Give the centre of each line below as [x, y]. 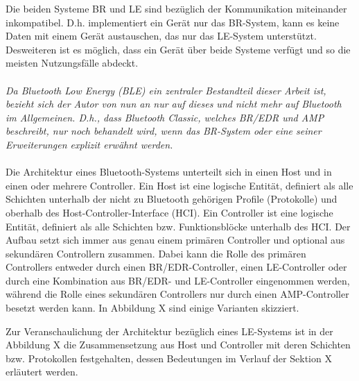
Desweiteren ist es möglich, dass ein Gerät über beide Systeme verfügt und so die [178, 49]
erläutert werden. [42, 372]
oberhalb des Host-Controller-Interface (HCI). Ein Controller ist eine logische [169, 212]
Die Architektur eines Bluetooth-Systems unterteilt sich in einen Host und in [169, 172]
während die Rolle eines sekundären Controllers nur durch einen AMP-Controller [177, 294]
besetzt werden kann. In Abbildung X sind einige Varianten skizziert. [152, 308]
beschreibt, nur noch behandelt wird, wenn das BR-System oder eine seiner [164, 131]
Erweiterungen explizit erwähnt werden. [89, 144]
